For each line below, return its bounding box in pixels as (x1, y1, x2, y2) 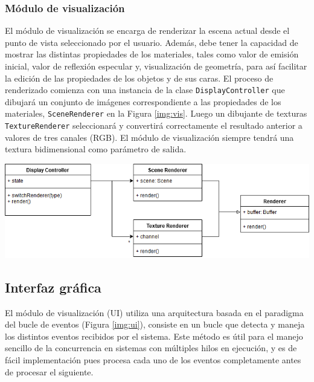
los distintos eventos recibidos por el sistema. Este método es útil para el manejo (5, 329, 303, 342)
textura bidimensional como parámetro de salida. (5, 143, 187, 155)
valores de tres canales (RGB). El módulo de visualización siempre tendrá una (5, 131, 294, 143)
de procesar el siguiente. (5, 365, 94, 378)
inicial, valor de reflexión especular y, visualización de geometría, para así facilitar (5, 60, 307, 72)
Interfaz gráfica (5, 277, 101, 296)
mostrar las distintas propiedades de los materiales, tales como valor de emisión (5, 48, 299, 60)
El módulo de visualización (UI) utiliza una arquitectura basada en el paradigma (5, 306, 304, 319)
